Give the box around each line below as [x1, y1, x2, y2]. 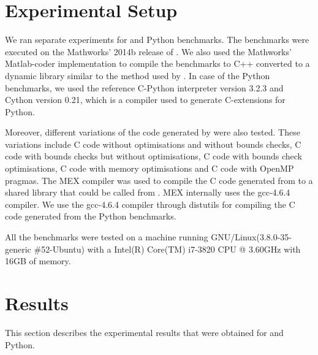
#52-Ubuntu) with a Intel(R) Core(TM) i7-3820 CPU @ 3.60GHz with [34, 242, 301, 255]
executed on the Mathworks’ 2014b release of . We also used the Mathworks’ [5, 45, 292, 58]
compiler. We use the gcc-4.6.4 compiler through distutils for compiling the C [5, 197, 295, 210]
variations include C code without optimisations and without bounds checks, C [5, 137, 301, 150]
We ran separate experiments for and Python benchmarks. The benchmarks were [5, 33, 309, 46]
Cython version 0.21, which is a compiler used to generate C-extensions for [5, 93, 286, 106]
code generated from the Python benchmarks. [5, 210, 176, 223]
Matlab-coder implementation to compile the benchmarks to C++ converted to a [5, 57, 310, 70]
